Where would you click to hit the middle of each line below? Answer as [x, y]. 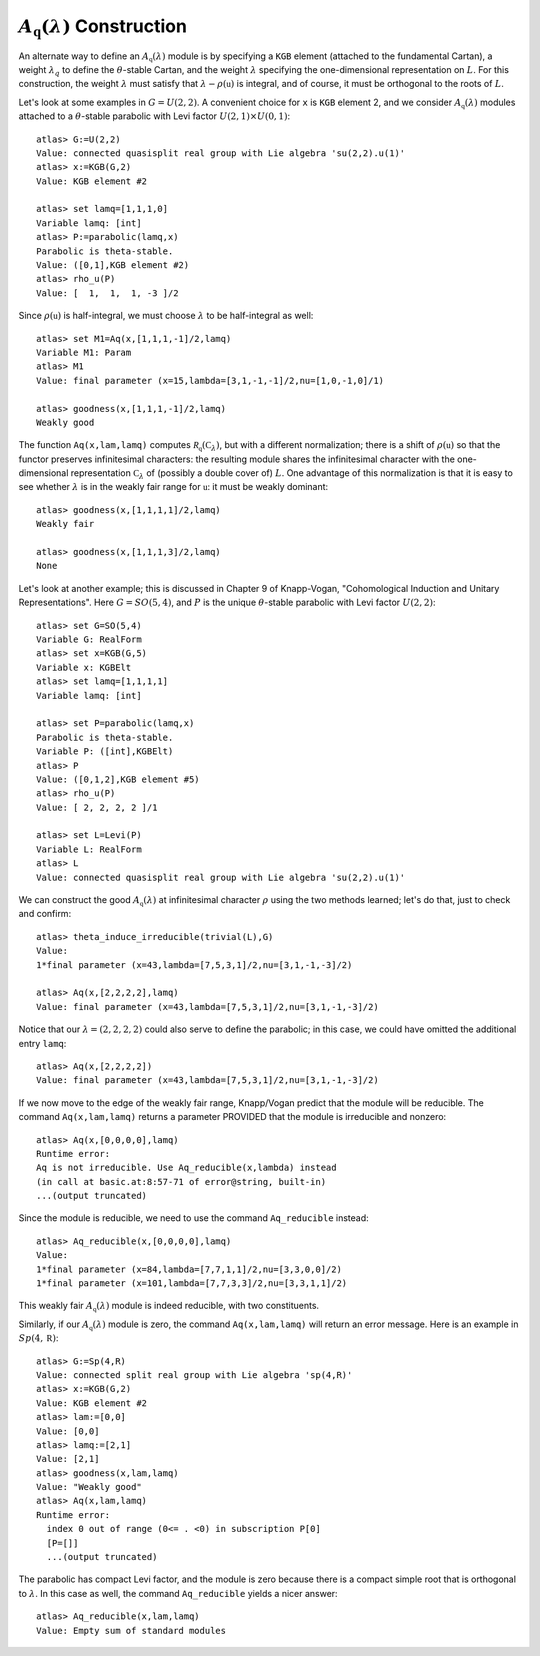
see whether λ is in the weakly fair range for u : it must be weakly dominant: [173, 487]
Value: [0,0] [68, 1431]
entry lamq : [42, 1043]
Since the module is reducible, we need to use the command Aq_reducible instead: [193, 1218]
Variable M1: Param [84, 352]
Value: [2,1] [68, 1459]
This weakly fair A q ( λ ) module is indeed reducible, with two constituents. [169, 1307]
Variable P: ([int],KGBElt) [105, 751]
